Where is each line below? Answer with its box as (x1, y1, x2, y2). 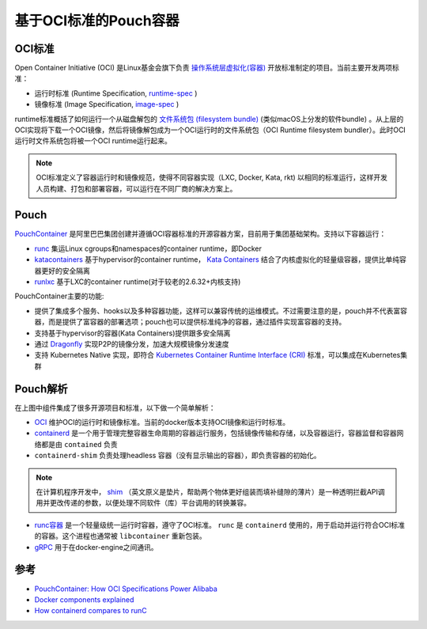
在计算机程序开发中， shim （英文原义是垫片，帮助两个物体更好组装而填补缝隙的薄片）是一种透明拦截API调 (36, 487, 385, 497)
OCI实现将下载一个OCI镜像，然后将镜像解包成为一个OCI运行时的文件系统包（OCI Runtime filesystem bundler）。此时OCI (14, 125, 406, 135)
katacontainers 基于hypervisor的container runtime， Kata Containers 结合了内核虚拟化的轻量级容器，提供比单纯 (34, 255, 400, 264)
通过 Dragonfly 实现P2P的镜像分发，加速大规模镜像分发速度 (34, 339, 229, 348)
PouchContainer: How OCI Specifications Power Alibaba (34, 584, 217, 593)
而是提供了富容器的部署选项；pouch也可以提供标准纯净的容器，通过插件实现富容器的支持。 (47, 317, 346, 327)
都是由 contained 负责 (40, 439, 118, 449)
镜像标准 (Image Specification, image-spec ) (34, 100, 179, 109)
